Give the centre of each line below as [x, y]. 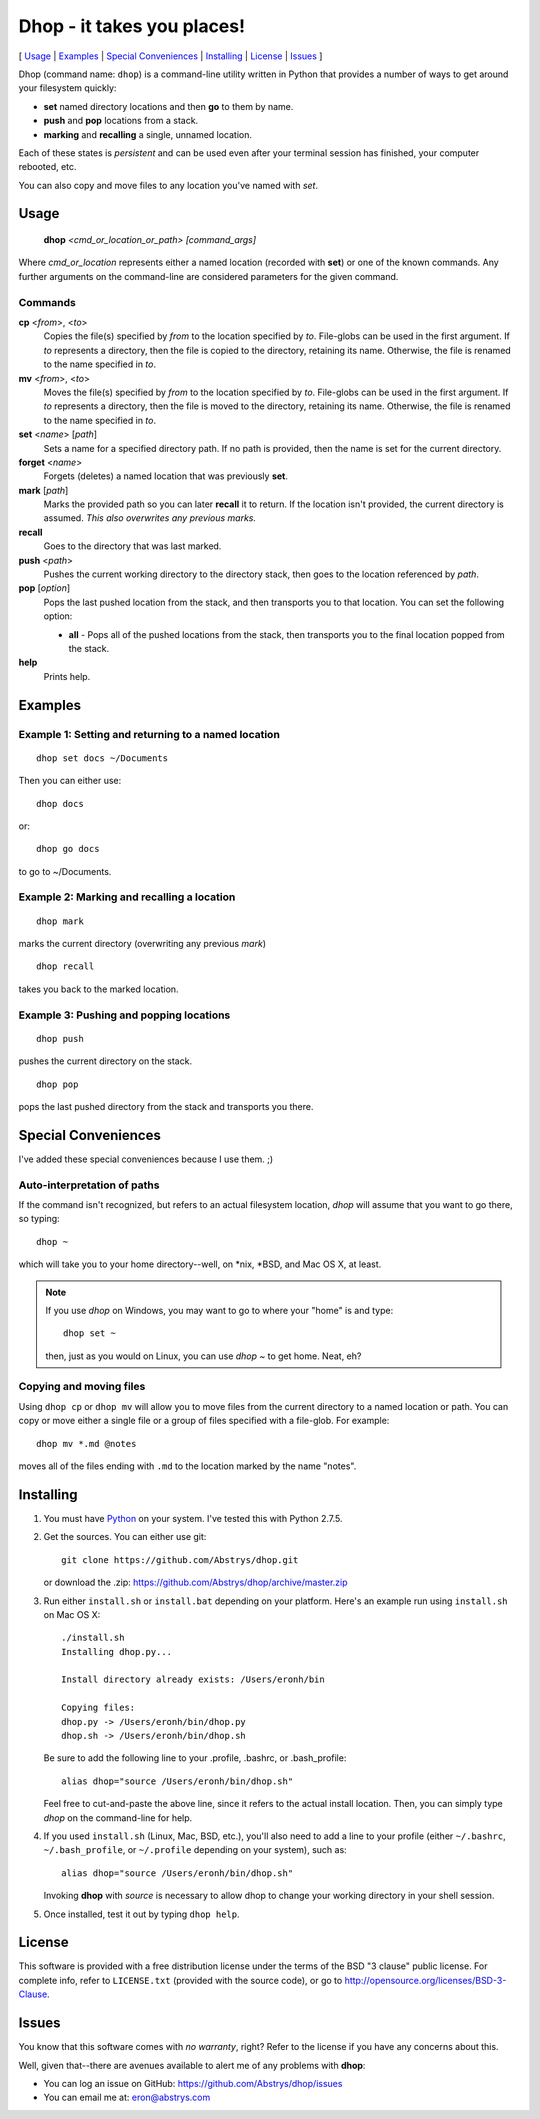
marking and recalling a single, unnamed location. [148, 134]
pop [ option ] [44, 588]
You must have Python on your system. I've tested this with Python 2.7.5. [193, 1518]
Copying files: [98, 1708]
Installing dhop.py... [117, 1651]
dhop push [60, 1038]
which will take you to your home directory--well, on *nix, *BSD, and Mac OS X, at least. [200, 1264]
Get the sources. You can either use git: [125, 1537]
